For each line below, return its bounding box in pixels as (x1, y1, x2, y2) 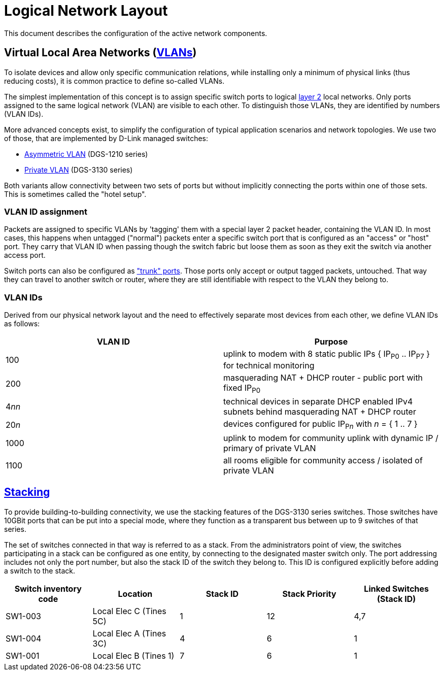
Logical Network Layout (4, 2, 168, 19)
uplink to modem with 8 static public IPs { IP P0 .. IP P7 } (223, 349, 430, 361)
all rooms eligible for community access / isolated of (223, 455, 423, 465)
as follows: (4, 319, 40, 328)
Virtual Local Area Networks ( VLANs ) (4, 46, 197, 59)
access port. (4, 251, 46, 260)
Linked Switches (364, 583, 429, 594)
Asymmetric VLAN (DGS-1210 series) (24, 149, 148, 158)
